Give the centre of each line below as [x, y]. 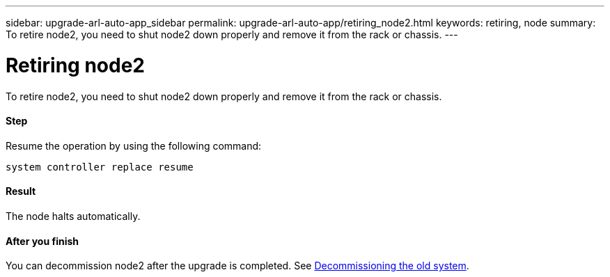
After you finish [42, 241]
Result [21, 191]
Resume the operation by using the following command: [134, 145]
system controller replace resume [100, 167]
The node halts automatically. [73, 216]
